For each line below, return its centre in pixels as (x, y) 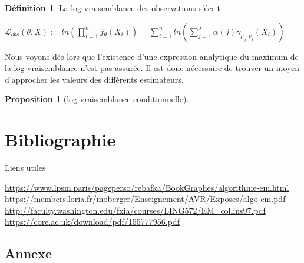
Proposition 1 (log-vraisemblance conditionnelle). (97, 99)
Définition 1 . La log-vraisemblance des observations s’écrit (113, 8)
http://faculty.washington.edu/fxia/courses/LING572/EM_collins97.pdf (135, 210)
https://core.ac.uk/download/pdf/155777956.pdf (92, 222)
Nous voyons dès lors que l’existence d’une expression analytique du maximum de (152, 56)
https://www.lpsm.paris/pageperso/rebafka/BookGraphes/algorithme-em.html (147, 187)
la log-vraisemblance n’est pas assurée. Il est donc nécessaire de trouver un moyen (152, 68)
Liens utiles (25, 168)
